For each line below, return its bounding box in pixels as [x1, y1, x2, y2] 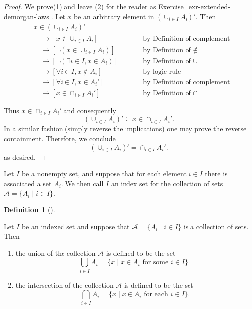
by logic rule [143, 68, 181, 75]
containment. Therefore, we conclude [4, 133, 116, 143]
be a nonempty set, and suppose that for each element [21, 168, 187, 179]
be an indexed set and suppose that [21, 221, 130, 231]
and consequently [63, 105, 116, 115]
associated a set [4, 178, 52, 188]
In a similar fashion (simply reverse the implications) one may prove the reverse [4, 123, 247, 134]
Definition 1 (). [4, 204, 55, 214]
